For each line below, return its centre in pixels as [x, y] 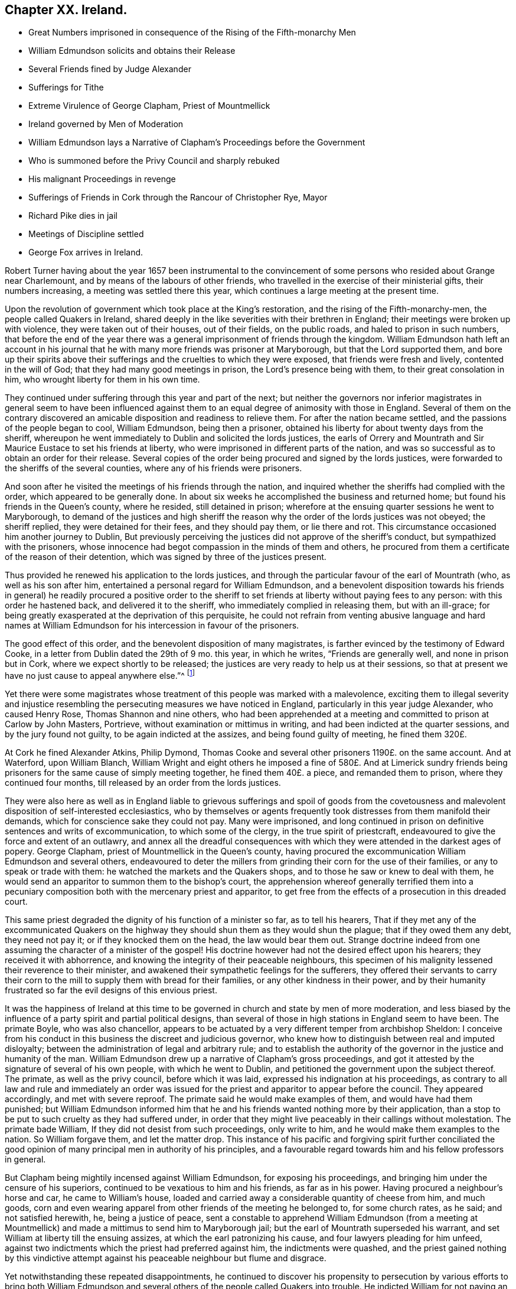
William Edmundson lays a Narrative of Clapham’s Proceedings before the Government [197, 142]
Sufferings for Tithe [66, 88]
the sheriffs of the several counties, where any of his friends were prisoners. [154, 468]
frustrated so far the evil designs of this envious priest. [111, 990]
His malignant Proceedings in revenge [102, 179]
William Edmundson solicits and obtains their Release [132, 51]
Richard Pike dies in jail [73, 216]
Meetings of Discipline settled [86, 234]
